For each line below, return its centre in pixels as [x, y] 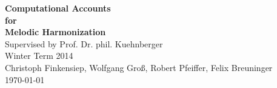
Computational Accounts [58, 8]
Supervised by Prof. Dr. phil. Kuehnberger [84, 43]
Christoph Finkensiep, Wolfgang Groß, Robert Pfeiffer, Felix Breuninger [139, 67]
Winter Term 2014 [39, 56]
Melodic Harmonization [55, 32]
